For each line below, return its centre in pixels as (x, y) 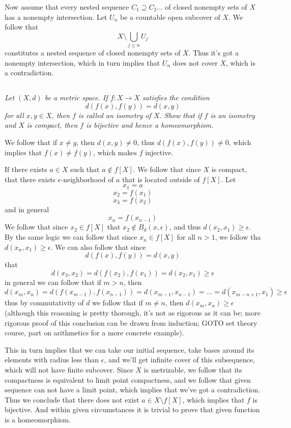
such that (85, 169)
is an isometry (232, 115)
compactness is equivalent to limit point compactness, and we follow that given (128, 379)
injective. (159, 152)
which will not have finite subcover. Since (69, 370)
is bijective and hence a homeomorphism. (150, 125)
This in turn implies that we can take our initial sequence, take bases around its (129, 349)
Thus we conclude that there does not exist (72, 399)
